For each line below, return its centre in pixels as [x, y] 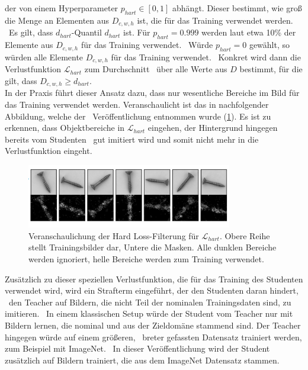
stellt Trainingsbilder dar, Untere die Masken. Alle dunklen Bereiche [153, 247]
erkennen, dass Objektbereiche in [65, 128]
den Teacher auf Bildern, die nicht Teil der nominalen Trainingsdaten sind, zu [150, 302]
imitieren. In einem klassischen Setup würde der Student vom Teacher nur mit [149, 313]
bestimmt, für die [271, 69]
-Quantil [86, 32]
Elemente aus [29, 45]
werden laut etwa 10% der [249, 32]
